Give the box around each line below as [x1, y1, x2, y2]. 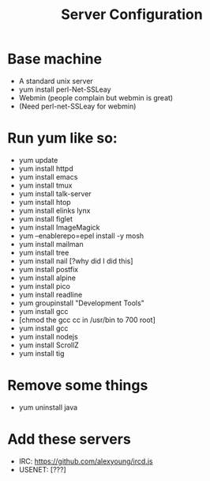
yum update [18, 155, 58, 165]
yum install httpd [18, 164, 74, 173]
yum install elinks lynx [18, 206, 91, 215]
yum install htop [18, 197, 72, 206]
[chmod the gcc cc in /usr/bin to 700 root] [18, 315, 156, 324]
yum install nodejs [18, 331, 78, 341]
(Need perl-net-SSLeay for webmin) [18, 101, 137, 111]
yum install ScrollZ [18, 340, 80, 350]
